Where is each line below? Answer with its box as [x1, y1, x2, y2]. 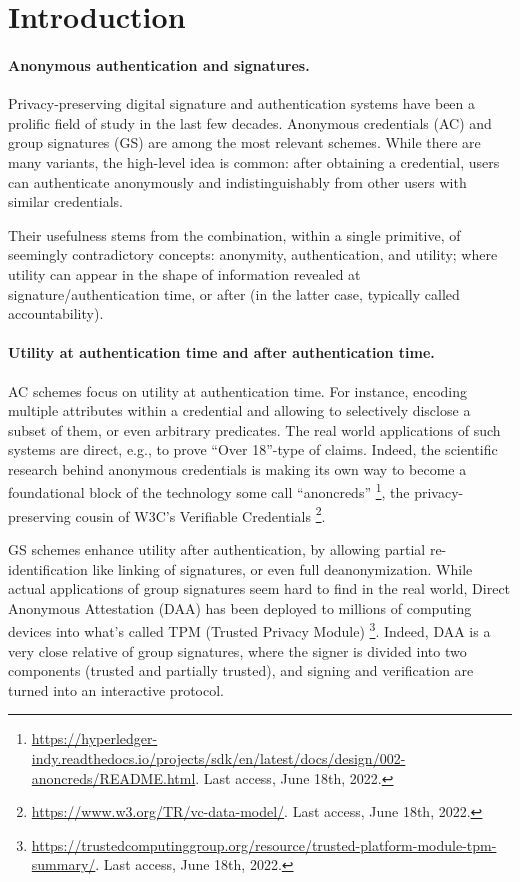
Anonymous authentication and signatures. [8, 54, 310, 75]
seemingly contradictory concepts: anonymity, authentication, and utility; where [8, 244, 498, 265]
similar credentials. [8, 191, 123, 212]
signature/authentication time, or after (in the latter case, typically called [8, 283, 460, 304]
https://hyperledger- [31, 728, 158, 749]
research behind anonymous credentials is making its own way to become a [8, 458, 467, 479]
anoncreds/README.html [31, 767, 196, 788]
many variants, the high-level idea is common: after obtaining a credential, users [8, 151, 500, 172]
